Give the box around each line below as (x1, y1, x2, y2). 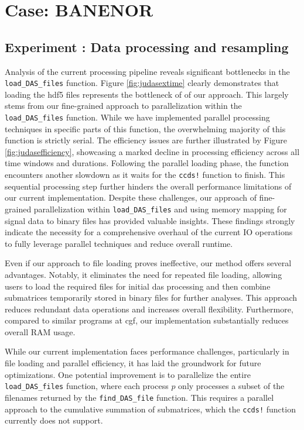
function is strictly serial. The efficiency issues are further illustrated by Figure (5, 134, 288, 146)
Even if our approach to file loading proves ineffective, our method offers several (5, 257, 292, 269)
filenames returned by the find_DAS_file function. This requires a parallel (5, 391, 274, 403)
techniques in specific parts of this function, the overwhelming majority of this (5, 122, 286, 135)
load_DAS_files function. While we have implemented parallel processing (5, 111, 270, 123)
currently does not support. (5, 414, 103, 426)
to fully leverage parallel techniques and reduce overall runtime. (5, 237, 233, 249)
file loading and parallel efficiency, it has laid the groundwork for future (5, 357, 261, 369)
